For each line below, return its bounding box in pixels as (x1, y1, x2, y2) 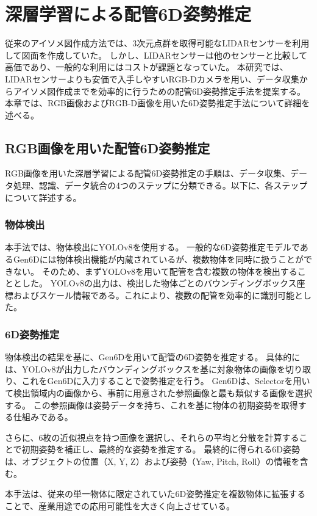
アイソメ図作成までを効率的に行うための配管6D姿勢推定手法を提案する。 (13, 84, 305, 97)
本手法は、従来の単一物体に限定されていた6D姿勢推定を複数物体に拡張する (5, 487, 306, 500)
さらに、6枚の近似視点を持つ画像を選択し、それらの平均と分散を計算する (5, 431, 299, 443)
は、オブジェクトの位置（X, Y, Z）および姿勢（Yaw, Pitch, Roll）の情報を (5, 455, 300, 468)
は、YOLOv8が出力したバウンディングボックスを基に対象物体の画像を (5, 362, 286, 375)
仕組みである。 (13, 410, 73, 423)
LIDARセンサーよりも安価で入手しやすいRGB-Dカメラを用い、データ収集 (5, 72, 299, 85)
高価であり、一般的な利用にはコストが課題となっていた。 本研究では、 (5, 60, 288, 73)
